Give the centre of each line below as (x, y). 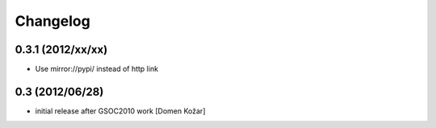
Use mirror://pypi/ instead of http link (97, 69)
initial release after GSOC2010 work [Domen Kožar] (120, 111)
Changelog (52, 21)
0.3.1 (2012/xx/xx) (61, 50)
